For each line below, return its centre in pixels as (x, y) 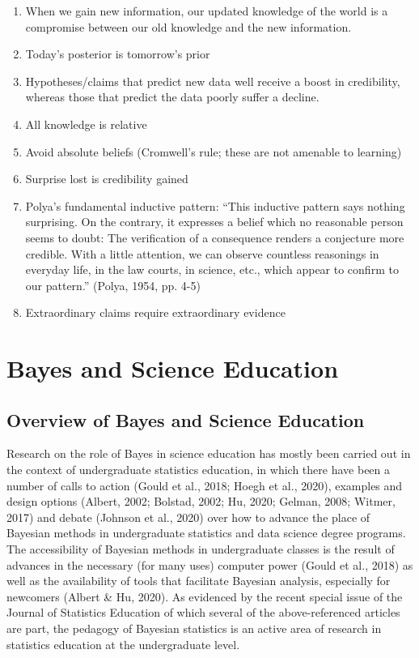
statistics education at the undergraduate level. (123, 644)
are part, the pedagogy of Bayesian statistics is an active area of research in (194, 628)
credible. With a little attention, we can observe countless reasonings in (202, 253)
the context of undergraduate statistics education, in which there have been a (199, 470)
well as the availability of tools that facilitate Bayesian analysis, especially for (199, 581)
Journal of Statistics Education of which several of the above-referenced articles (203, 612)
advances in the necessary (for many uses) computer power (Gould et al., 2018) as (210, 564)
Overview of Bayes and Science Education (186, 419)
